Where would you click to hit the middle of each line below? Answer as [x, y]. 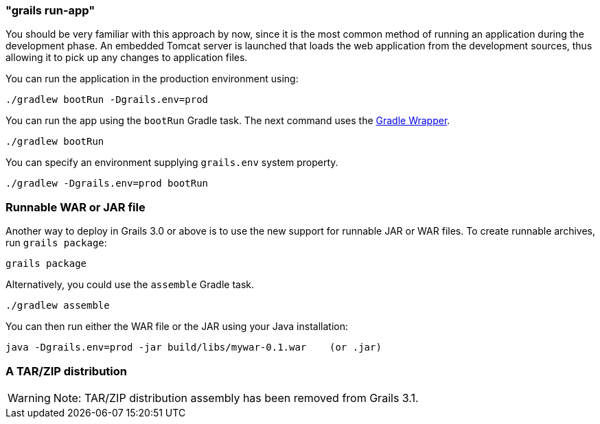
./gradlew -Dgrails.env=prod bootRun [107, 184]
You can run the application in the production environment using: [152, 79]
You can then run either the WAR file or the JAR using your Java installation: [177, 327]
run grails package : [56, 243]
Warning [29, 398]
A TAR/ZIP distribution [66, 371]
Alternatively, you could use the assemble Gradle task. [130, 285]
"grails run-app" [50, 10]
